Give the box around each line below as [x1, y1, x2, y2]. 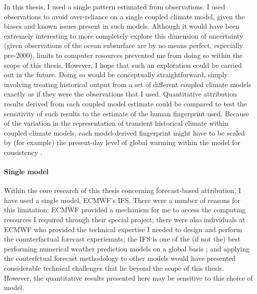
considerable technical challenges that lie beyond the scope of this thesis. [4, 263, 224, 273]
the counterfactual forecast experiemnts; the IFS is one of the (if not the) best [4, 234, 241, 244]
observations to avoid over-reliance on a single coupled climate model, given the [4, 11, 245, 21]
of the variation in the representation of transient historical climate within [4, 118, 229, 128]
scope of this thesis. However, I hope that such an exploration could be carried [4, 59, 242, 70]
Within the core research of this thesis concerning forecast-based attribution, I [4, 185, 241, 196]
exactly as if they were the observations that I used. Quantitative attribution [4, 89, 237, 99]
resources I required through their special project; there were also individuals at [4, 214, 246, 225]
